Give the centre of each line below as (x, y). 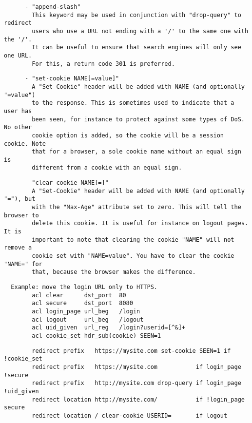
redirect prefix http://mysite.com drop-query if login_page (136, 383)
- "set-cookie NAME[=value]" (72, 79)
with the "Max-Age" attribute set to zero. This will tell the (136, 207)
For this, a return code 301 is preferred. (103, 64)
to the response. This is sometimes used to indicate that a (133, 103)
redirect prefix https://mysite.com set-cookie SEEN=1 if (131, 351)
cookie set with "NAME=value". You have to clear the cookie (133, 256)
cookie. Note (25, 144)
